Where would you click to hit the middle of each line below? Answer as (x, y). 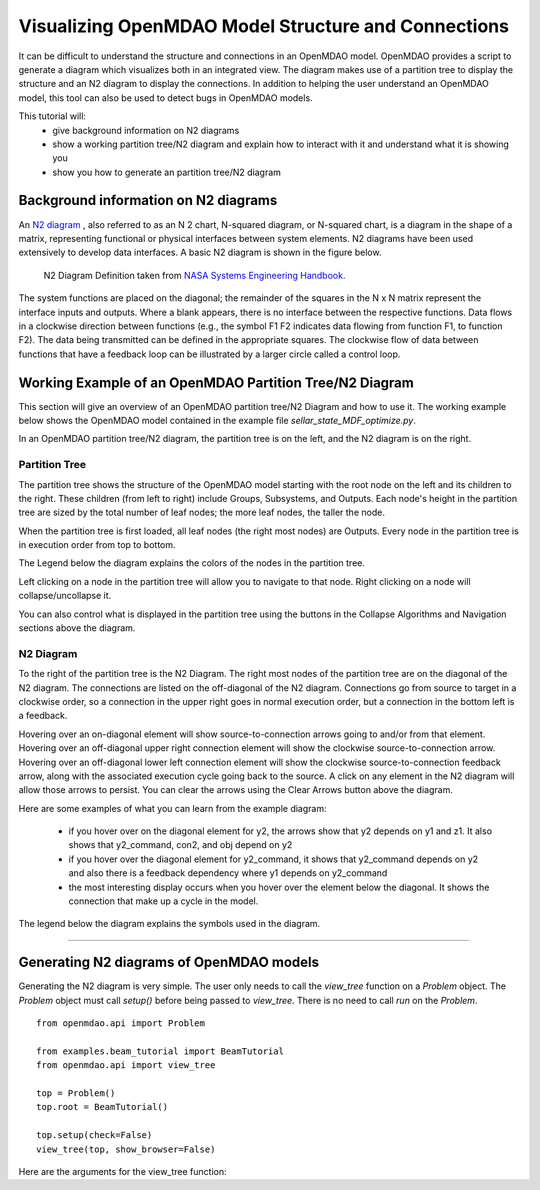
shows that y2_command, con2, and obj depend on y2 (180, 845)
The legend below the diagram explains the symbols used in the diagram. (169, 924)
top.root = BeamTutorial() (102, 1107)
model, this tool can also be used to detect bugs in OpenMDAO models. (166, 97)
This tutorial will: (52, 116)
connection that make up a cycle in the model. (163, 901)
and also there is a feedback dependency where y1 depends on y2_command (228, 873)
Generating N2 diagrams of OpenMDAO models (169, 962)
